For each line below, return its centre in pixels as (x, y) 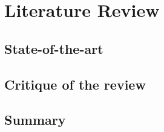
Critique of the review (75, 84)
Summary (35, 120)
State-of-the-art (54, 48)
